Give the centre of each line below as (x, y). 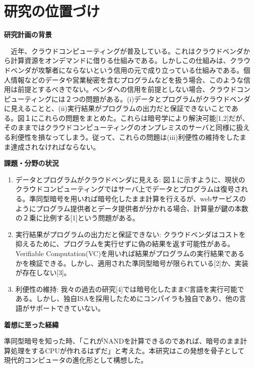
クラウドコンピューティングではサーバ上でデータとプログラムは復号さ (128, 189)
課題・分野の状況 (31, 163)
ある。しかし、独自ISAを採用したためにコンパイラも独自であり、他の (127, 298)
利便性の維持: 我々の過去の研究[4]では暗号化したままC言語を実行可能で (130, 289)
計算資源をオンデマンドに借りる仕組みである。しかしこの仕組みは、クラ (127, 60)
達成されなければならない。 (55, 146)
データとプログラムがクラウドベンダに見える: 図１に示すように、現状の (130, 179)
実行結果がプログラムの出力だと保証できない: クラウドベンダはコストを (130, 234)
